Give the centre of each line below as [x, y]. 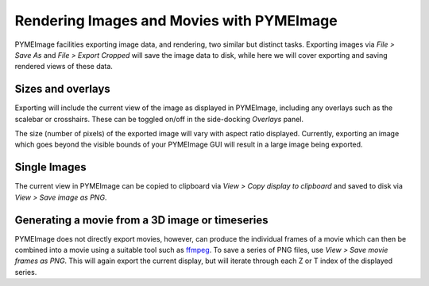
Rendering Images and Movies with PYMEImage [176, 21]
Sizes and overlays [62, 89]
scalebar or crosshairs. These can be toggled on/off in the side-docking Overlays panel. [159, 119]
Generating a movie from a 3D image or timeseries [142, 220]
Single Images [50, 168]
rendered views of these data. [64, 67]
